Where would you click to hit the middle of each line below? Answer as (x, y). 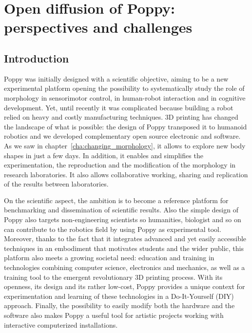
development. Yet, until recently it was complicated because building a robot (119, 107)
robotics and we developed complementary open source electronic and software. (122, 136)
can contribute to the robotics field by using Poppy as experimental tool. (113, 229)
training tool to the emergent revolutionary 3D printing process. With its (113, 277)
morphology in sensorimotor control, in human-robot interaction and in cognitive (125, 97)
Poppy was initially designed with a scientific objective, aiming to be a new (116, 78)
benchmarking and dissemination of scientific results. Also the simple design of (121, 210)
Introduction (37, 58)
